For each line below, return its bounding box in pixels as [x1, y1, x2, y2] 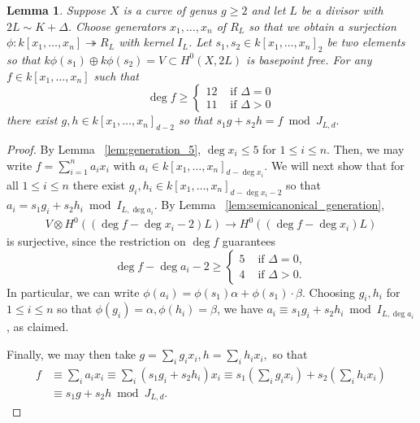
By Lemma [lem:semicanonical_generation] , [161, 196, 385, 213]
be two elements [327, 33, 405, 50]
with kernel [119, 33, 174, 50]
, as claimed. [6, 318, 69, 335]
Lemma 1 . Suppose [6, 2, 106, 18]
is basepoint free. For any [246, 50, 372, 68]
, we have [216, 300, 263, 317]
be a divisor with [301, 2, 383, 18]
